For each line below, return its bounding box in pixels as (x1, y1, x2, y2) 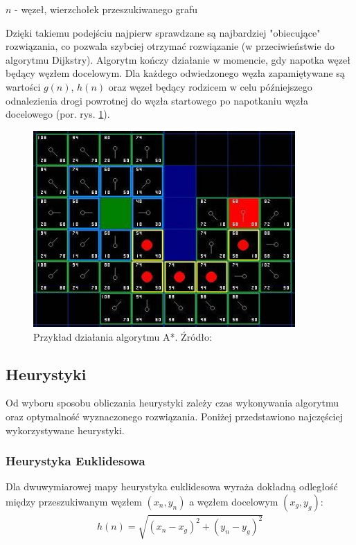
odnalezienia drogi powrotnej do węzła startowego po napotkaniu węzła (6, 93, 308, 107)
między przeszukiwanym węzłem (6, 494, 142, 508)
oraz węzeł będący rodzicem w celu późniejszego (108, 79, 312, 93)
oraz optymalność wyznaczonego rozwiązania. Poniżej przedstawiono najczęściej (6, 409, 344, 423)
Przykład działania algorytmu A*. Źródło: (33, 329, 212, 343)
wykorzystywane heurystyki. (6, 422, 125, 437)
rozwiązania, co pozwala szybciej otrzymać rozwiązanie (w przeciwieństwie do (6, 39, 335, 53)
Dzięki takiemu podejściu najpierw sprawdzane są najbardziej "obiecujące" (6, 25, 321, 39)
